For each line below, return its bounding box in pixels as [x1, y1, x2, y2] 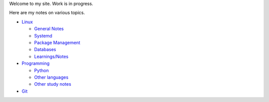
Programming [21, 60, 50, 66]
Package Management [34, 40, 81, 46]
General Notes [34, 26, 64, 32]
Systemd [34, 33, 52, 39]
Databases [34, 47, 56, 52]
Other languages [34, 74, 69, 80]
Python [34, 67, 49, 73]
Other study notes [34, 81, 72, 87]
